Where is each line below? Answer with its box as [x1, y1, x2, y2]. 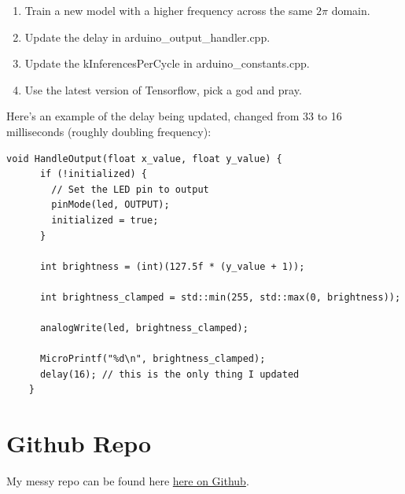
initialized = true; [51, 214, 159, 226]
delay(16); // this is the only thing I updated [39, 368, 300, 380]
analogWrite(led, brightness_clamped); [39, 323, 249, 334]
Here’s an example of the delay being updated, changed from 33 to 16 [6, 108, 342, 124]
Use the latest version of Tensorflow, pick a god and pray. [24, 81, 302, 98]
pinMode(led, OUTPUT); [51, 199, 170, 211]
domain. [331, 2, 370, 18]
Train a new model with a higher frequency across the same [24, 2, 313, 18]
